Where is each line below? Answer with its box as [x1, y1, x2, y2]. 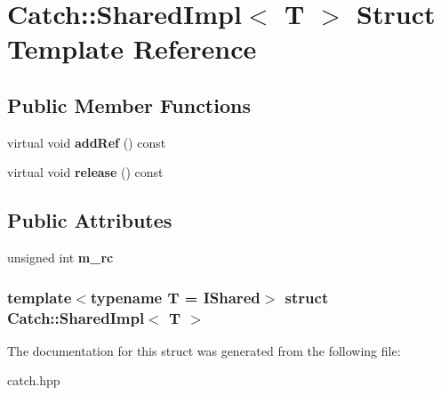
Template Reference [7, 30, 257, 67]
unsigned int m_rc [7, 248, 114, 267]
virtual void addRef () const [7, 133, 166, 151]
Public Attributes [7, 206, 172, 234]
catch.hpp [7, 371, 60, 390]
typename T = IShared [90, 286, 261, 308]
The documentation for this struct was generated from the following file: [7, 341, 401, 359]
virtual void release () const [7, 163, 164, 181]
